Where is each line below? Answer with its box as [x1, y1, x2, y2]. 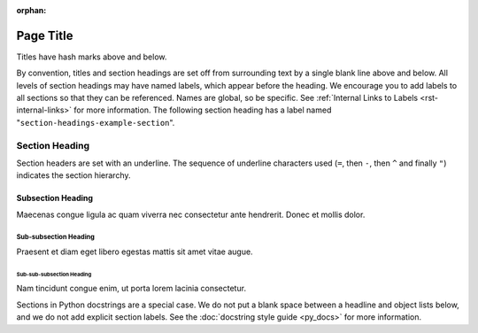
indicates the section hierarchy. [16, 170, 131, 181]
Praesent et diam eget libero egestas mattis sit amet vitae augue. [16, 246, 253, 257]
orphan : [16, 5, 47, 15]
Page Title [16, 27, 73, 43]
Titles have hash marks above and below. [16, 51, 167, 62]
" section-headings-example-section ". [16, 117, 175, 128]
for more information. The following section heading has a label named [73, 105, 332, 115]
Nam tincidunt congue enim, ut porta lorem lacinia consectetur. [16, 283, 247, 294]
